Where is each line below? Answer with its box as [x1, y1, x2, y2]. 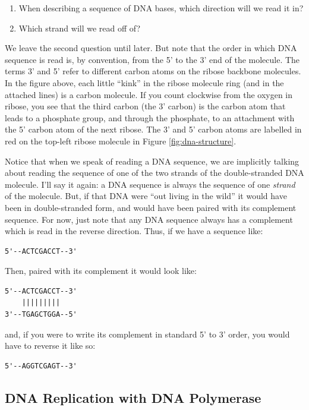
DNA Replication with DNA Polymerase [5, 388, 261, 406]
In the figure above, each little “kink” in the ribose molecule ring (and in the [5, 76, 284, 89]
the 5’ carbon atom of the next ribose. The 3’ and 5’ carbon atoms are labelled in [5, 123, 302, 135]
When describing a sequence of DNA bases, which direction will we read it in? [18, 2, 304, 14]
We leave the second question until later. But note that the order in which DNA [5, 42, 297, 54]
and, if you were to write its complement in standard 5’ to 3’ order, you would [5, 327, 290, 340]
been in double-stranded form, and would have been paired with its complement [5, 201, 297, 213]
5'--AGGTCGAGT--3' [5, 361, 77, 370]
